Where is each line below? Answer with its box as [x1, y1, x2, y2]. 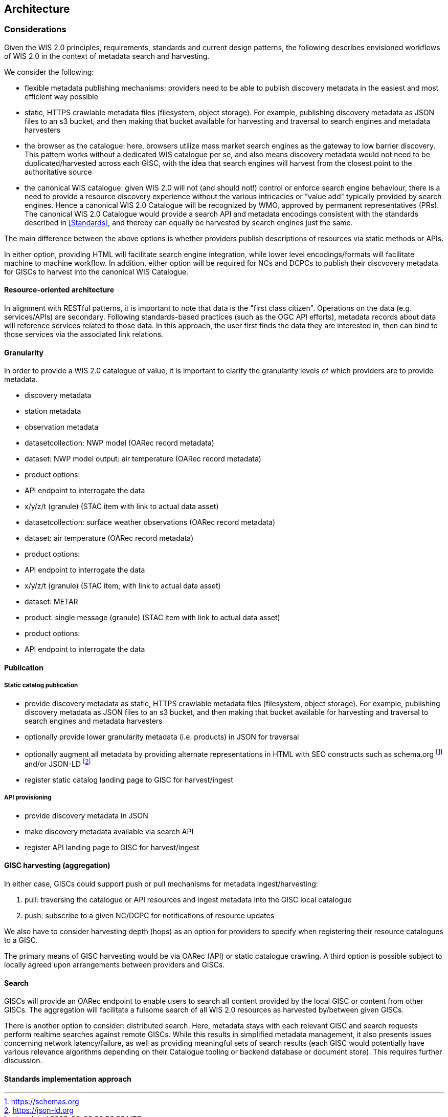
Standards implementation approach [4, 1074, 131, 1083]
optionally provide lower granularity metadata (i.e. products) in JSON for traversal [25, 732, 299, 741]
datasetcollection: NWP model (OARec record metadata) [25, 438, 214, 448]
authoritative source [25, 167, 92, 176]
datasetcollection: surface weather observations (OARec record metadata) [25, 518, 276, 527]
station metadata [25, 407, 81, 416]
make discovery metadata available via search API [25, 827, 194, 836]
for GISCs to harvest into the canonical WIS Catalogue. [4, 267, 189, 276]
